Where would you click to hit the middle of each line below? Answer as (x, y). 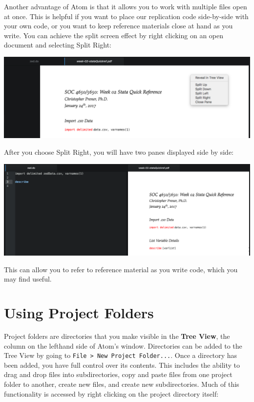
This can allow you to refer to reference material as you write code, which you (121, 269)
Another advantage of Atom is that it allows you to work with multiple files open (126, 6)
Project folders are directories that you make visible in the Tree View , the (117, 336)
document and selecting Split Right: (58, 45)
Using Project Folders (79, 312)
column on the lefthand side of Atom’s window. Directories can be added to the (123, 345)
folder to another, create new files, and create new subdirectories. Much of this (122, 384)
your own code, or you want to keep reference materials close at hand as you (118, 26)
